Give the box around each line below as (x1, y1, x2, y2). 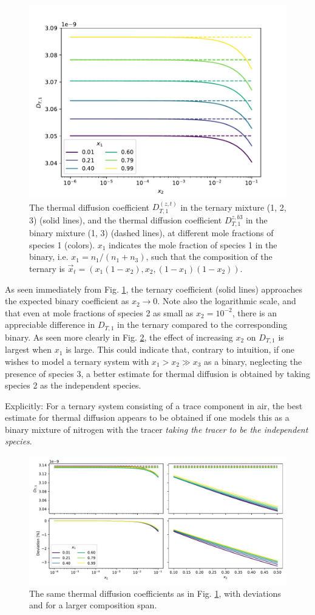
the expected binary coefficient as (5, 294, 129, 307)
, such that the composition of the (146, 250, 273, 263)
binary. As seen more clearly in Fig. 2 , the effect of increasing (5, 330, 233, 343)
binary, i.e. (29, 250, 69, 263)
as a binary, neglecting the (204, 355, 302, 367)
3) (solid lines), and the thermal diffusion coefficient (29, 213, 222, 226)
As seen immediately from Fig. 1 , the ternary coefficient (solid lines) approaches (5, 282, 302, 295)
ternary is (29, 262, 65, 275)
